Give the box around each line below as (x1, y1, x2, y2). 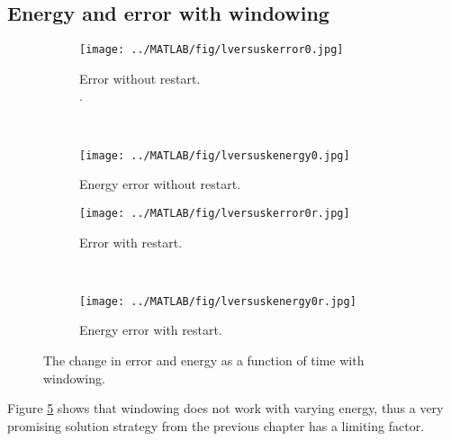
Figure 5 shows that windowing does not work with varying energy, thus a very (7, 399, 444, 418)
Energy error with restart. (79, 320, 222, 339)
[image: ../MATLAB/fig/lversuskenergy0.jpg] (79, 148, 350, 162)
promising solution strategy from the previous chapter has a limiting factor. (7, 416, 425, 435)
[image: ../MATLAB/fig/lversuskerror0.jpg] (79, 43, 344, 57)
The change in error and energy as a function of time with (43, 350, 365, 369)
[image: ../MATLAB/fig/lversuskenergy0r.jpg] (79, 294, 356, 308)
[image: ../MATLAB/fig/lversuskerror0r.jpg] (79, 206, 350, 220)
